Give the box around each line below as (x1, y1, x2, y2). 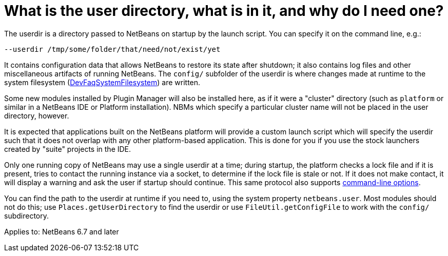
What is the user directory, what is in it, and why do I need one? (4, 2, 444, 19)
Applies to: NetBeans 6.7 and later (4, 227, 119, 236)
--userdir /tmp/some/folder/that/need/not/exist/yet (4, 45, 221, 53)
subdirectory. (4, 211, 49, 220)
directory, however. (4, 111, 69, 120)
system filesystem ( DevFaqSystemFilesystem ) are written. (4, 77, 201, 87)
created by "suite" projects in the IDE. (4, 144, 131, 153)
